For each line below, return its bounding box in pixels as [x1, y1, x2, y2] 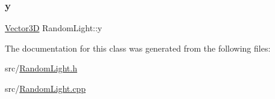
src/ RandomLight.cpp [5, 82, 86, 94]
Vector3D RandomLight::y [5, 22, 103, 34]
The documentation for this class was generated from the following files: [5, 41, 271, 54]
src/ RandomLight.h [5, 62, 77, 74]
